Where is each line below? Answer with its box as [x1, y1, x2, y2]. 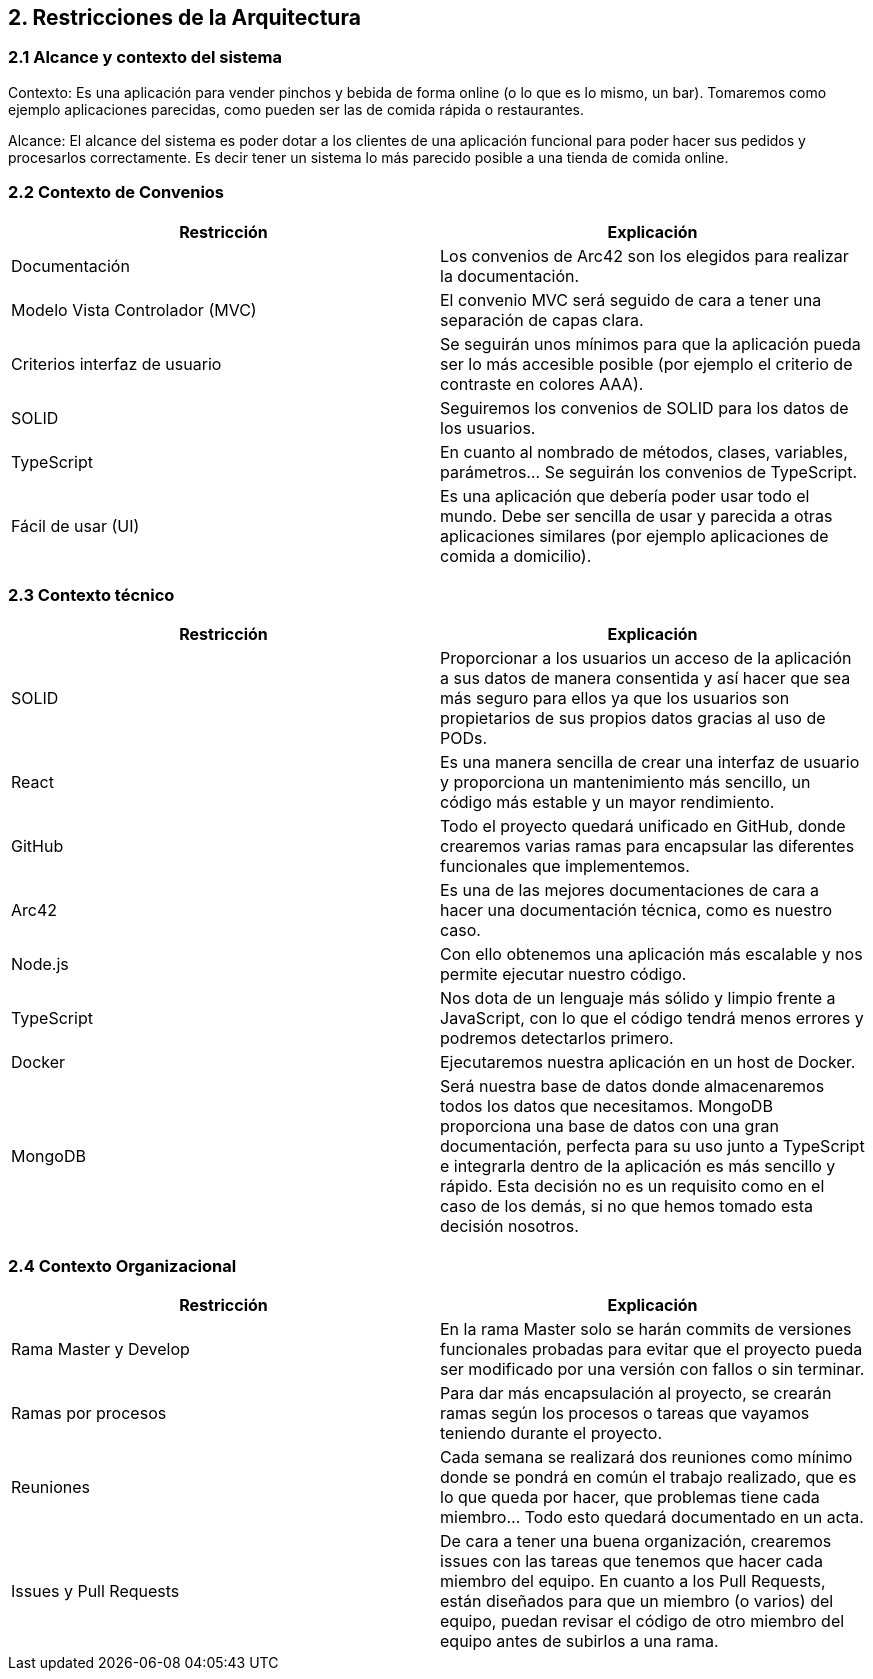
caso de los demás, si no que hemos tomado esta [440, 1196, 813, 1217]
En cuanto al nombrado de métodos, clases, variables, [440, 441, 848, 462]
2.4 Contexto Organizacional [8, 1255, 237, 1276]
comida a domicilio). [440, 545, 592, 566]
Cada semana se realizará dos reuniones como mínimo [440, 1447, 853, 1468]
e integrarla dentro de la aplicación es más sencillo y [440, 1156, 836, 1177]
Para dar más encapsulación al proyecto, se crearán [440, 1383, 832, 1404]
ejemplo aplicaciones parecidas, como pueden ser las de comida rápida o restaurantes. [8, 100, 584, 118]
